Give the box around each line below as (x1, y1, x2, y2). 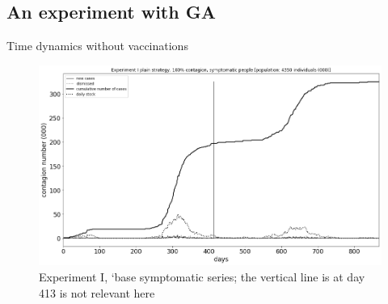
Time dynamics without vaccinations (6, 37, 188, 54)
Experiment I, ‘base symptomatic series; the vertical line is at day (39, 268, 365, 285)
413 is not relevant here (39, 284, 155, 301)
